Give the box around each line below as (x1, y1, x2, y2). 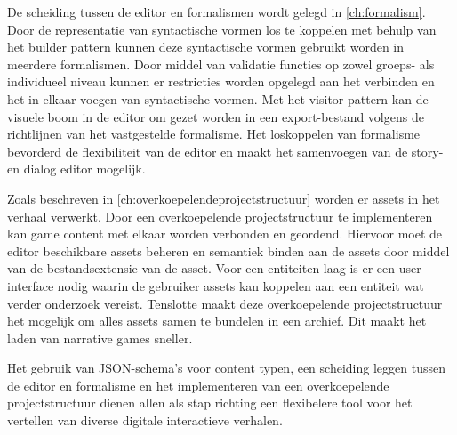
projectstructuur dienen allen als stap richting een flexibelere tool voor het (7, 393, 413, 412)
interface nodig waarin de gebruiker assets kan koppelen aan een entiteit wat (7, 276, 424, 294)
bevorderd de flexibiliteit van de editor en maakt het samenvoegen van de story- (7, 141, 444, 160)
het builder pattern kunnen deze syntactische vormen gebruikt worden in (7, 37, 405, 56)
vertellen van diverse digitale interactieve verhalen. (7, 411, 283, 430)
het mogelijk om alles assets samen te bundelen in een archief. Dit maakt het (7, 311, 427, 330)
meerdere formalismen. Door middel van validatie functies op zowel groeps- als (7, 54, 435, 73)
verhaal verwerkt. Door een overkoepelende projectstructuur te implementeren (7, 206, 433, 225)
